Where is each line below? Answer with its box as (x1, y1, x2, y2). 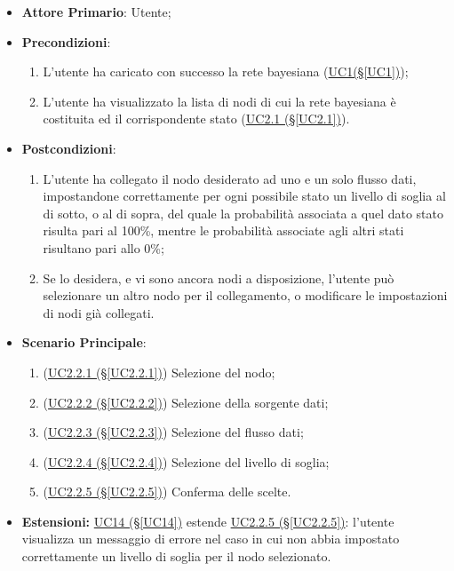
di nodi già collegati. (43, 303, 155, 321)
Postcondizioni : (21, 139, 116, 157)
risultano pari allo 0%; (43, 238, 164, 257)
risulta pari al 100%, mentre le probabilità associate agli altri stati (43, 221, 404, 240)
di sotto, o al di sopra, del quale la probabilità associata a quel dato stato (43, 203, 444, 222)
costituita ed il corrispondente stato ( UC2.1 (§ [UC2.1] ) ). (43, 109, 350, 128)
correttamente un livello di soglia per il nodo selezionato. (21, 547, 331, 566)
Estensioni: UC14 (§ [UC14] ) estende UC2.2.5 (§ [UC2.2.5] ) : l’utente (21, 512, 394, 530)
